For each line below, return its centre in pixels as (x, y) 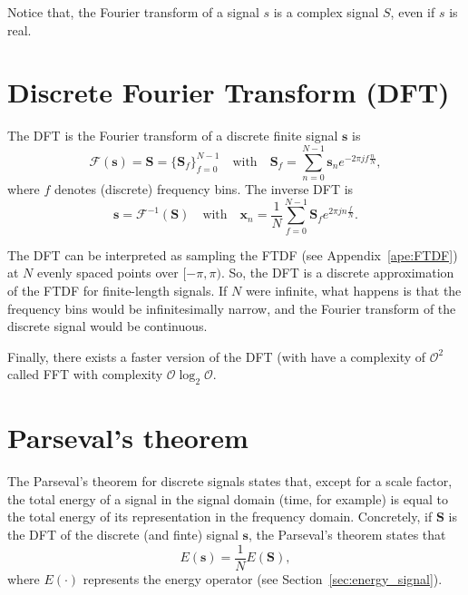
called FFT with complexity (85, 374)
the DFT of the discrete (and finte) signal (123, 535)
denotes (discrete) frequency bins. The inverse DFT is (204, 189)
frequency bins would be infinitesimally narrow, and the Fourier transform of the (232, 308)
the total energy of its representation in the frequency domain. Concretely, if (220, 517)
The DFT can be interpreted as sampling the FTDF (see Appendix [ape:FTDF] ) (233, 254)
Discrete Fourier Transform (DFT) (229, 92)
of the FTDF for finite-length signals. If (117, 290)
